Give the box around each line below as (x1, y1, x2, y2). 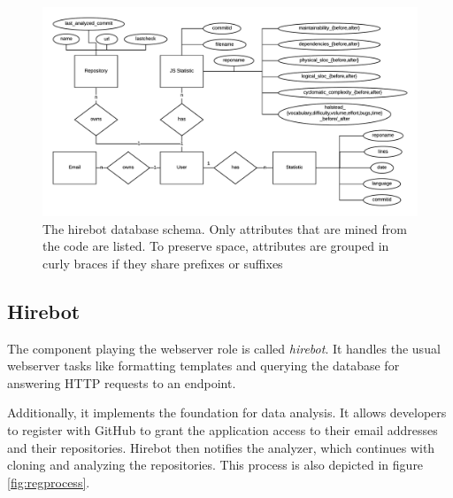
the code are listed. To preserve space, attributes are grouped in (42, 237, 389, 255)
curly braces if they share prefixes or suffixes (42, 253, 283, 272)
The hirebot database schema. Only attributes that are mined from (42, 219, 407, 237)
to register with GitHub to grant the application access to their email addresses (7, 420, 438, 439)
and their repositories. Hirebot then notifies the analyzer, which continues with (7, 438, 435, 456)
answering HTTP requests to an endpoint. (7, 373, 236, 392)
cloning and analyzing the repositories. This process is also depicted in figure (7, 455, 424, 474)
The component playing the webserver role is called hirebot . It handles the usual (7, 338, 441, 357)
